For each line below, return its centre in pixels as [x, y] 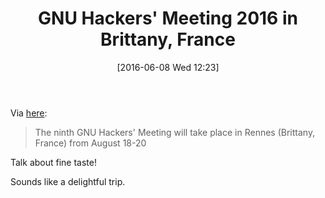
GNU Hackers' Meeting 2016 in [168, 18]
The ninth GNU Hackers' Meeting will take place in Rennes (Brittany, [175, 132]
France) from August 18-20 [90, 143]
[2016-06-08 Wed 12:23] [168, 67]
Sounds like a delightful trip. [68, 181]
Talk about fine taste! [53, 162]
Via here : [29, 113]
